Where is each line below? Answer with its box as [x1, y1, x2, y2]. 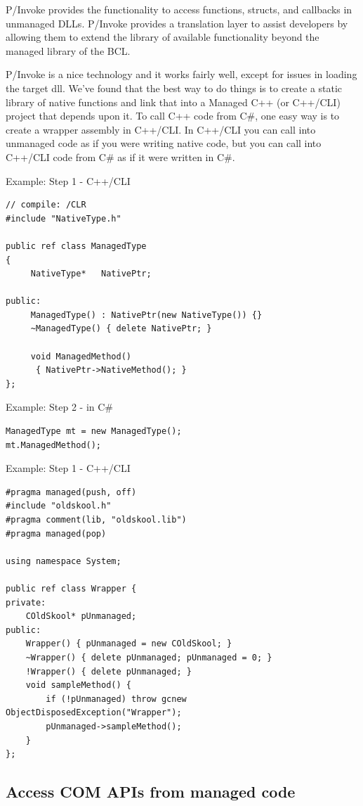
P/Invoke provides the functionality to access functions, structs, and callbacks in [6, 2, 352, 16]
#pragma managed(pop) [6, 528, 107, 539]
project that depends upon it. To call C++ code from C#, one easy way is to [6, 108, 340, 123]
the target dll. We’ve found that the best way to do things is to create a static [6, 80, 343, 95]
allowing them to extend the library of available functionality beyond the [6, 30, 319, 44]
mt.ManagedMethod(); [6, 440, 102, 450]
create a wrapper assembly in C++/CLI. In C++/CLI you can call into [6, 122, 316, 136]
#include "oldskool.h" [6, 501, 112, 511]
